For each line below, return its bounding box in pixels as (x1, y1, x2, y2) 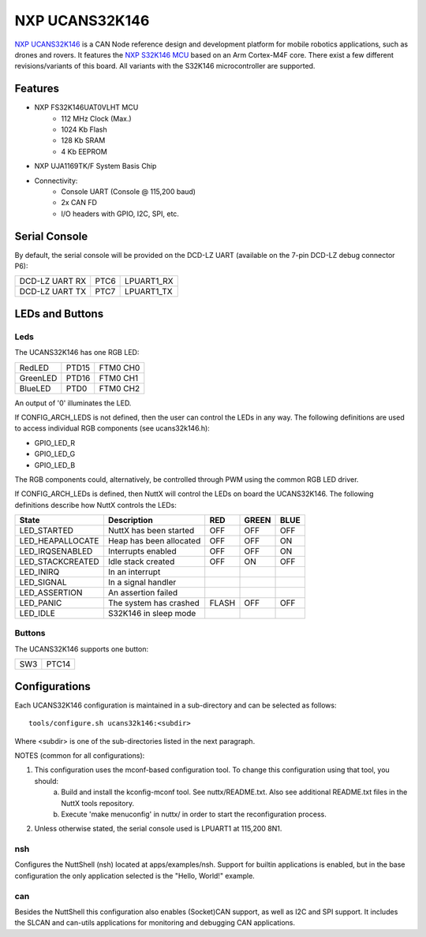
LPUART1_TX (125, 286, 173, 297)
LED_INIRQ (19, 566, 60, 577)
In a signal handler (107, 577, 177, 588)
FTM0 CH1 (99, 372, 139, 383)
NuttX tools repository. (61, 798, 134, 808)
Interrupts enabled (107, 546, 177, 557)
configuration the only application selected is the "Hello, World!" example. (14, 871, 256, 880)
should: (34, 776, 59, 786)
